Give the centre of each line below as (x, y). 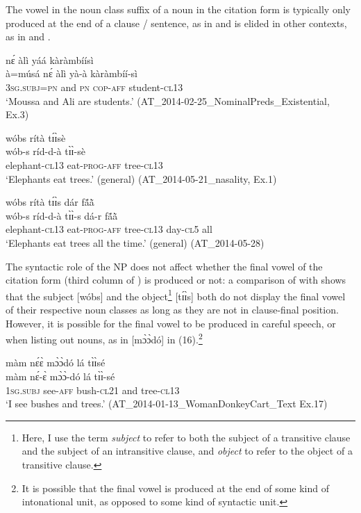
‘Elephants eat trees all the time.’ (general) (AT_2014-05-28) (135, 242)
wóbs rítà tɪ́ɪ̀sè (36, 137)
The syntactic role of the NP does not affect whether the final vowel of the (164, 266)
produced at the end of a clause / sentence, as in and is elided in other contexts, (176, 23)
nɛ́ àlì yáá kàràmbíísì (50, 59)
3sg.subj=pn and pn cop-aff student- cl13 (94, 87)
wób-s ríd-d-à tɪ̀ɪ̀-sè (45, 151)
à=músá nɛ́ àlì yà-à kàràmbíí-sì (72, 73)
